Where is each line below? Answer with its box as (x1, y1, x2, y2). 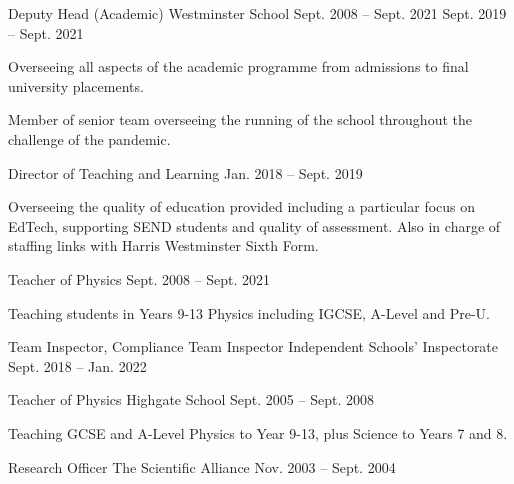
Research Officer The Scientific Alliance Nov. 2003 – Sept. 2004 (8, 456, 396, 477)
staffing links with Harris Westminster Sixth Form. (8, 235, 319, 256)
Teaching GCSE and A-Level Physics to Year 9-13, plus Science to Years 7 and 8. (8, 422, 508, 443)
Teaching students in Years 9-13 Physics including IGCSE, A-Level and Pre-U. (8, 302, 491, 323)
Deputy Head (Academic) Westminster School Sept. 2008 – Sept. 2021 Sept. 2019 (8, 3, 507, 23)
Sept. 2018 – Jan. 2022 (8, 355, 147, 376)
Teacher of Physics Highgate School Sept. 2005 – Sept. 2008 (8, 389, 374, 410)
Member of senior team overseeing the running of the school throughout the (8, 109, 472, 130)
